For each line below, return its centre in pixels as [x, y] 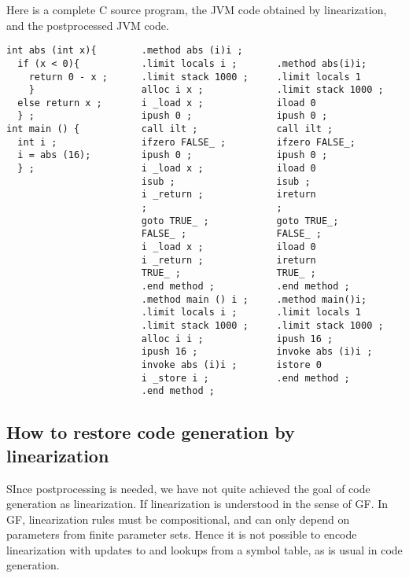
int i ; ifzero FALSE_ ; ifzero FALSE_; [186, 142]
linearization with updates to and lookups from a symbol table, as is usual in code [204, 549]
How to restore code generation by [151, 432]
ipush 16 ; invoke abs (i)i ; [257, 352]
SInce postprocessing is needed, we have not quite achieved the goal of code [188, 488]
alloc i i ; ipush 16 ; [237, 339]
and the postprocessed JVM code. [88, 25]
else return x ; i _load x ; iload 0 [167, 103]
